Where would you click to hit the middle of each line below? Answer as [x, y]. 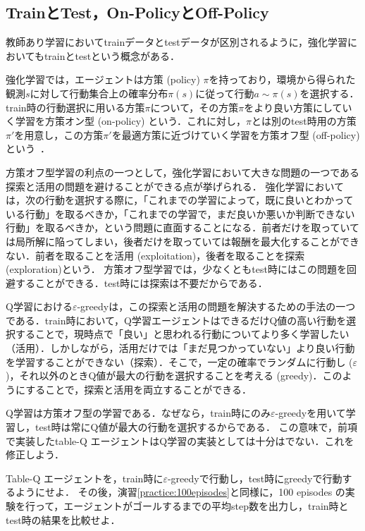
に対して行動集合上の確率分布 [99, 93]
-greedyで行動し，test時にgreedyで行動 [255, 478]
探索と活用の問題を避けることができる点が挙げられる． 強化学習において [175, 186]
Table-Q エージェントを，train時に [85, 478]
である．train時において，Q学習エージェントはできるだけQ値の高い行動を [176, 320]
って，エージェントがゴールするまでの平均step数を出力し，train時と [192, 506]
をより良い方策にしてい [298, 107]
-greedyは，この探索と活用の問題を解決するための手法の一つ [216, 306]
